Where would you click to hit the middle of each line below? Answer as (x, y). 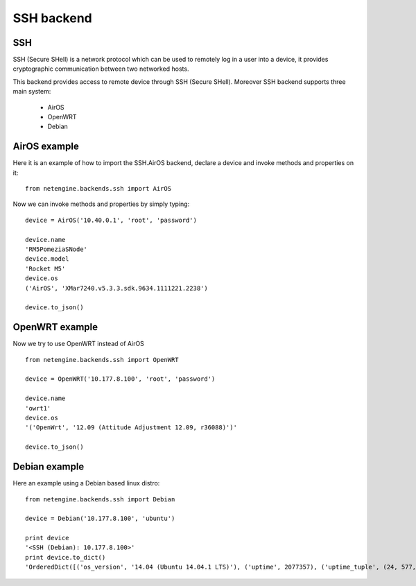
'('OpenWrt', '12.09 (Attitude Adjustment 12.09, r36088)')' (131, 428)
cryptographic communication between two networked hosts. (101, 69)
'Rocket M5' (45, 268)
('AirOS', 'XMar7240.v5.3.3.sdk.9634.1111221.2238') (116, 288)
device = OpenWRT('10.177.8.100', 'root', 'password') (120, 379)
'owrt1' (38, 408)
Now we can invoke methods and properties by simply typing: (101, 204)
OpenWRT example (55, 327)
